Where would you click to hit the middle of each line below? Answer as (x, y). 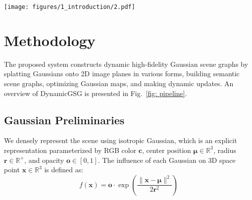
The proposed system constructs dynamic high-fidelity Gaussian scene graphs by (126, 64)
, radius (225, 150)
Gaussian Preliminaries (64, 120)
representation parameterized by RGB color (70, 150)
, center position (166, 150)
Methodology (50, 40)
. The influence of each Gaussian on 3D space (167, 160)
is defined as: (64, 170)
